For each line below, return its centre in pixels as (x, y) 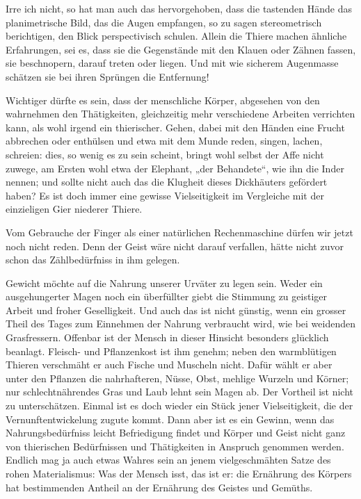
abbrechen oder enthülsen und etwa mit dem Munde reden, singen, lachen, (164, 141)
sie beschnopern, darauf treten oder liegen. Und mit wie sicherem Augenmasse (172, 63)
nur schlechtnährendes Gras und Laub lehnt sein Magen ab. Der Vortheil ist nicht (180, 392)
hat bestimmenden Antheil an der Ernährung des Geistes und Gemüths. (159, 487)
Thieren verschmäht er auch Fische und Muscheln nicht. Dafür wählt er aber (169, 365)
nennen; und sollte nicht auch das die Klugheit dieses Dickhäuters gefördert (167, 182)
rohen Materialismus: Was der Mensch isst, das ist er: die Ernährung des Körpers (179, 473)
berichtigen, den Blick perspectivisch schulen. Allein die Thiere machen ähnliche (176, 36)
